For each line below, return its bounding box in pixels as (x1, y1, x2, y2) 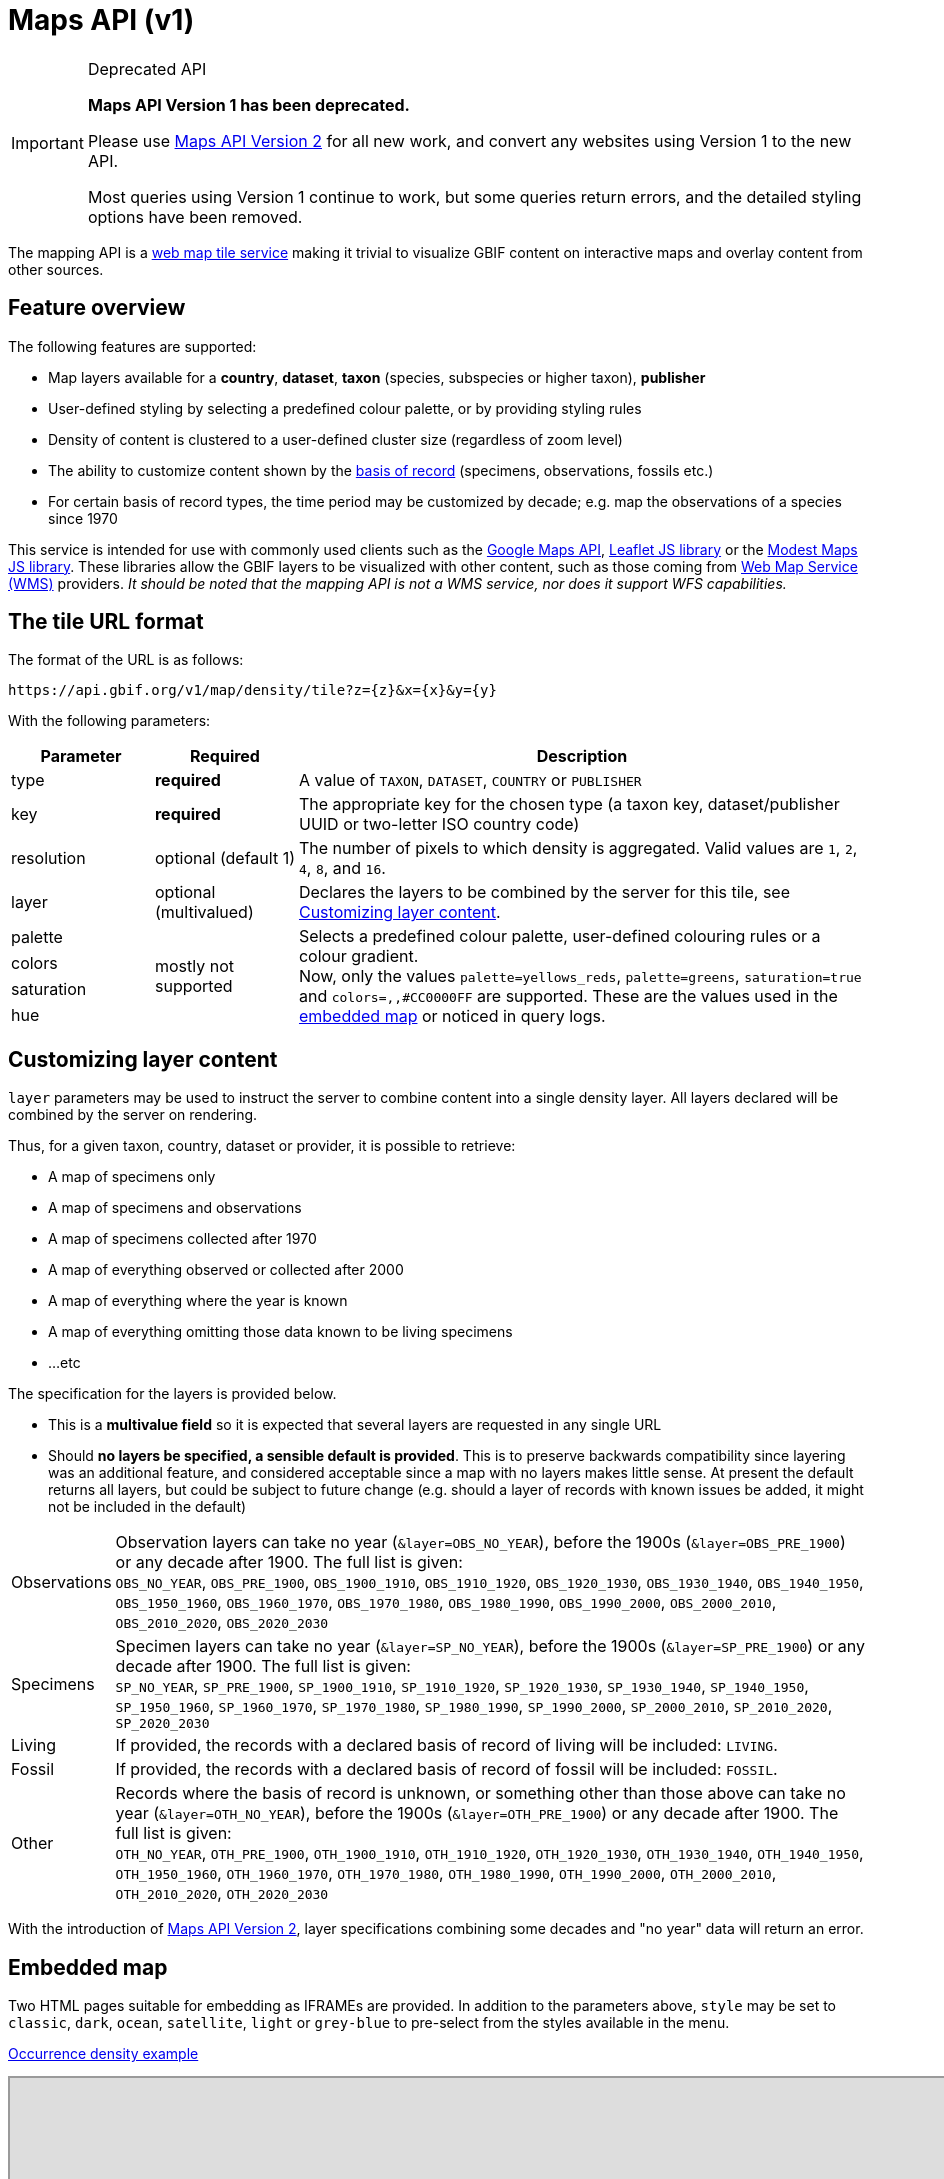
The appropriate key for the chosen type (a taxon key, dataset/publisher (298, 794, 840, 815)
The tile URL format (8, 609, 204, 635)
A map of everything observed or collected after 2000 (48, 1261, 404, 1279)
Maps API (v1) (8, 3, 195, 37)
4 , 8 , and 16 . (298, 858, 386, 879)
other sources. (8, 260, 104, 278)
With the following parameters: (8, 712, 211, 730)
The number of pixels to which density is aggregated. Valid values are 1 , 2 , (298, 838, 858, 859)
